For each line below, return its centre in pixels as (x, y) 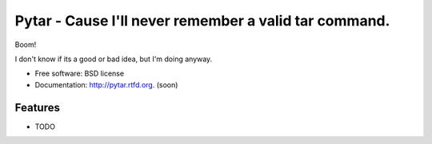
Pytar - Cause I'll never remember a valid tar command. (202, 21)
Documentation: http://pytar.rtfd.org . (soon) (106, 84)
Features (37, 107)
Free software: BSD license (79, 74)
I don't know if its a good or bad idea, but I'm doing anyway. (114, 59)
